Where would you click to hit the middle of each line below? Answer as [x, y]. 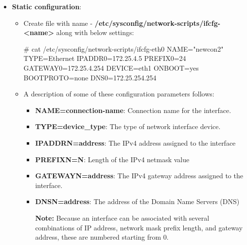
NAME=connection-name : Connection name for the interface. [133, 110]
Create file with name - [58, 23]
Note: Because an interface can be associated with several [122, 217]
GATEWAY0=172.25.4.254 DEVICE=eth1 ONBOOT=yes [111, 67]
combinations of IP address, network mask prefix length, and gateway [139, 227]
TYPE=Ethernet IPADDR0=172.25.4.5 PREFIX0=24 [105, 58]
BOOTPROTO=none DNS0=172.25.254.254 [90, 77]
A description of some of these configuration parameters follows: [119, 94]
